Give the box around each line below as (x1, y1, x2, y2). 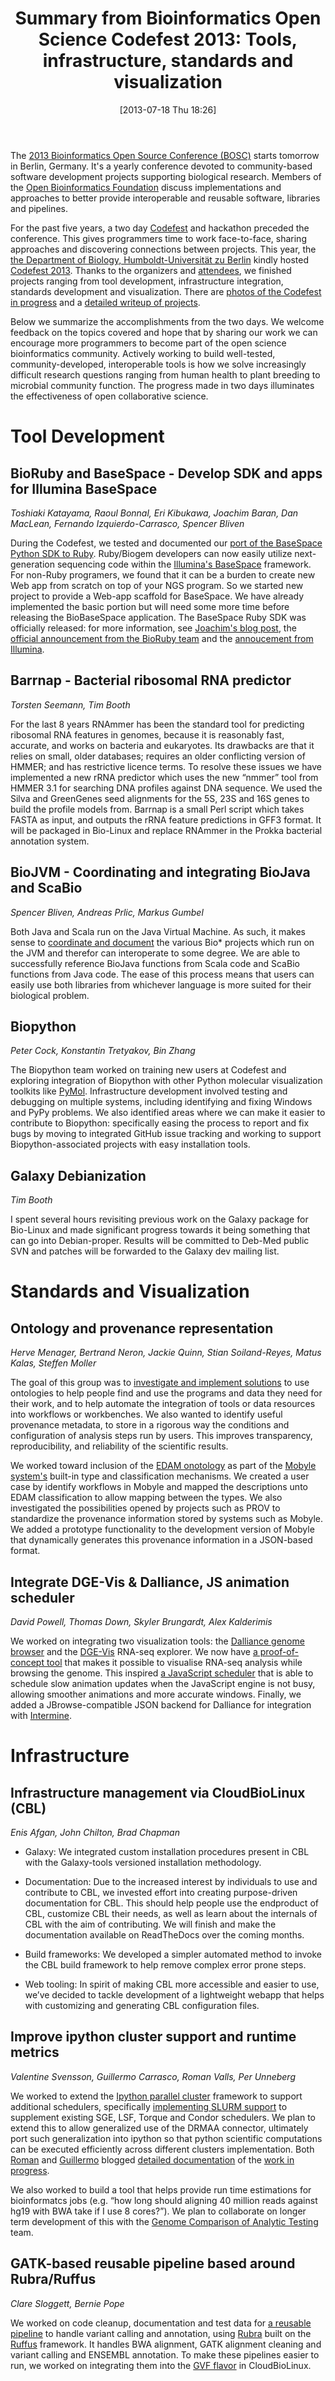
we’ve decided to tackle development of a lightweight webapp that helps (24, 1989, 325, 2001)
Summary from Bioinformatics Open (14, 7, 322, 30)
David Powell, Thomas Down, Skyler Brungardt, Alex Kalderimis (10, 1616, 273, 1627)
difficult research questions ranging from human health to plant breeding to (10, 368, 321, 381)
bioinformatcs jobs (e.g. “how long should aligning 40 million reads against (10, 2194, 318, 2206)
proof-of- (259, 1646, 299, 1657)
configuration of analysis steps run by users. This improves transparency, (10, 1430, 313, 1442)
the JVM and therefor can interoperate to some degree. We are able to (10, 947, 301, 959)
